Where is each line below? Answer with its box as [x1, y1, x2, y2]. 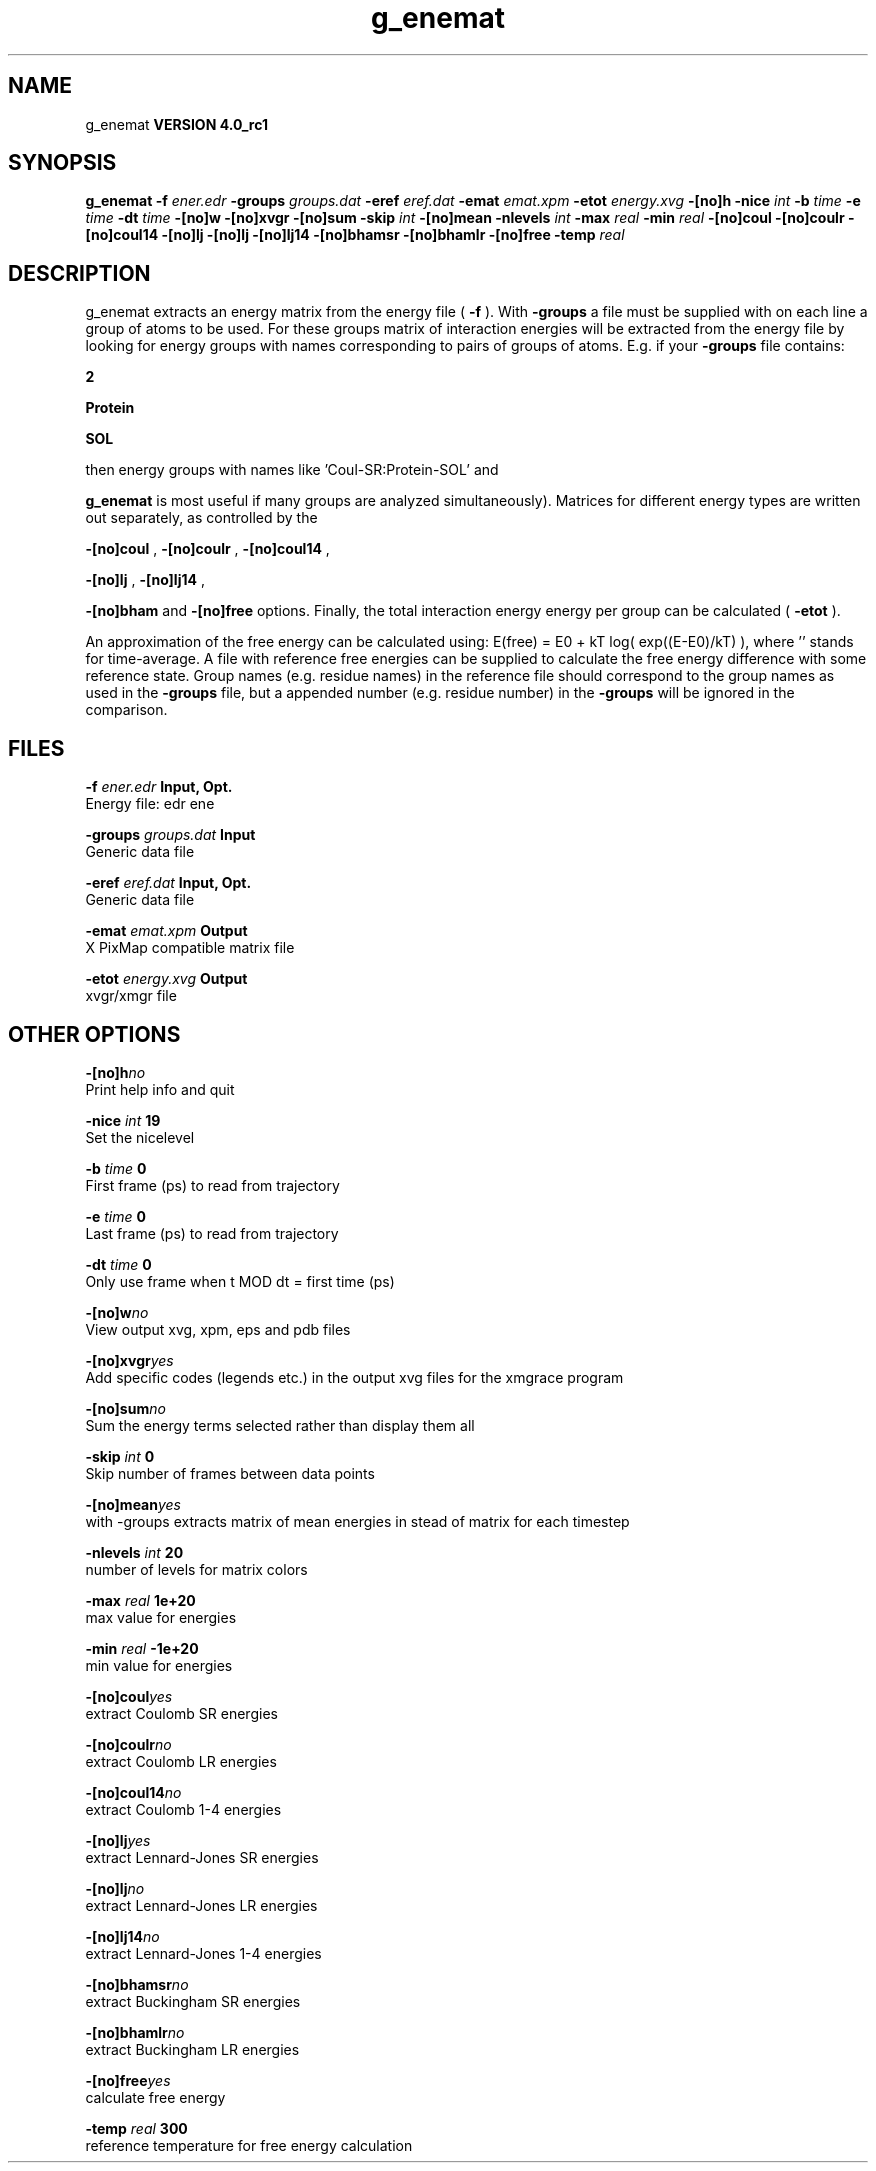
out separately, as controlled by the [85, 509, 318, 527]
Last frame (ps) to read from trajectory [85, 1224, 339, 1242]
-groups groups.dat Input [85, 826, 256, 844]
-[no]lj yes [85, 1831, 151, 1849]
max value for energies [85, 1608, 237, 1626]
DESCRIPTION [8, 260, 151, 286]
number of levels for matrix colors [85, 1560, 308, 1578]
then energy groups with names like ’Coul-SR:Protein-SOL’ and [85, 461, 499, 479]
